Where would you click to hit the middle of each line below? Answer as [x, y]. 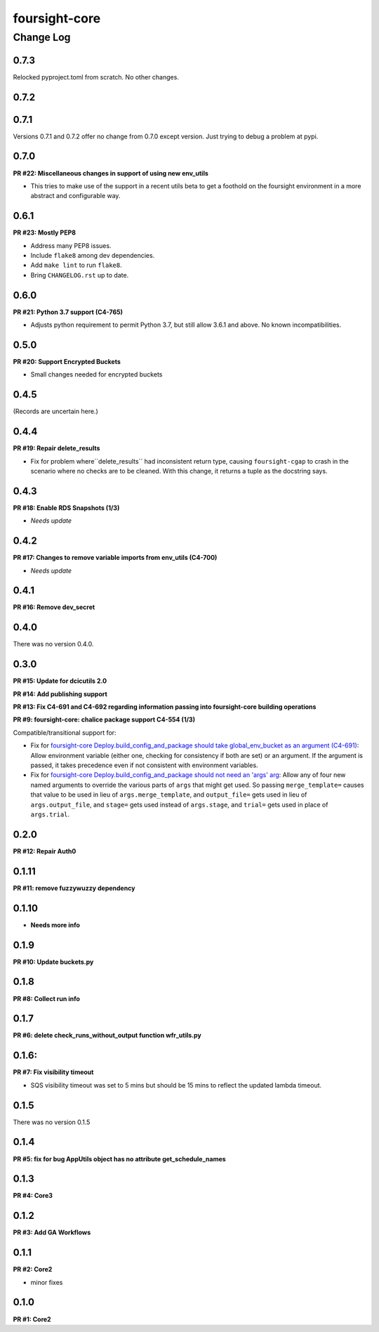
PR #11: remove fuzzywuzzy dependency [74, 888]
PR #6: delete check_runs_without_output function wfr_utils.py [107, 1036]
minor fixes [47, 1282]
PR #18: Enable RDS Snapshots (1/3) [66, 508]
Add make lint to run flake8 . [76, 265]
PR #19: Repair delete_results [56, 448]
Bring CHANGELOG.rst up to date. [80, 275]
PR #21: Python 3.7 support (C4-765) [68, 312]
